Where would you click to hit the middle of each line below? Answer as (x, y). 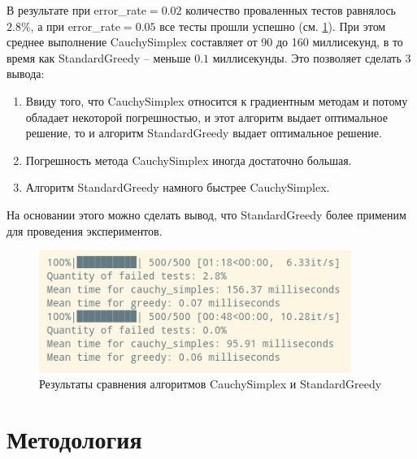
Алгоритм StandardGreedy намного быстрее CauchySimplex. (178, 187)
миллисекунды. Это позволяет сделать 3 (312, 57)
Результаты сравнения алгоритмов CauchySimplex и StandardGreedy (211, 383)
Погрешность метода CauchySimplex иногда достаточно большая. (189, 160)
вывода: (26, 74)
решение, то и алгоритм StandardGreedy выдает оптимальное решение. (204, 133)
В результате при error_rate (76, 10)
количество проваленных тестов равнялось (291, 10)
